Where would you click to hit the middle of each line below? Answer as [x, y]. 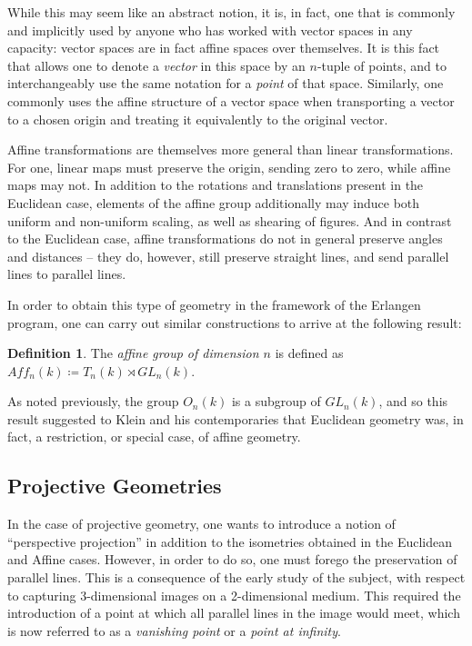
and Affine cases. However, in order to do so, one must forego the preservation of [232, 559]
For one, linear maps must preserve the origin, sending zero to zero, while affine [229, 167]
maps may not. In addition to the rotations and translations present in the [216, 185]
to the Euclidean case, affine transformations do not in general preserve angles [225, 239]
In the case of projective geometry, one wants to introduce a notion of [201, 524]
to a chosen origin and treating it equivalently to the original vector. [198, 119]
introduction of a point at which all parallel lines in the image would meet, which [234, 613]
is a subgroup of [276, 401]
